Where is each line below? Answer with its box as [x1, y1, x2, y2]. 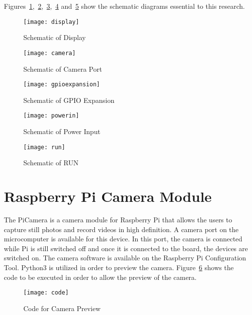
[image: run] [23, 143, 65, 151]
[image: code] [23, 289, 69, 296]
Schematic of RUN [23, 157, 79, 168]
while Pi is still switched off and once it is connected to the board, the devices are [4, 243, 248, 253]
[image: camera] [23, 49, 76, 57]
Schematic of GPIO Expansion [23, 95, 115, 105]
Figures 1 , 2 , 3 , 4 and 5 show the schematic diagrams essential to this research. [4, 1, 245, 11]
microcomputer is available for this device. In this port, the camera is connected [4, 234, 243, 244]
